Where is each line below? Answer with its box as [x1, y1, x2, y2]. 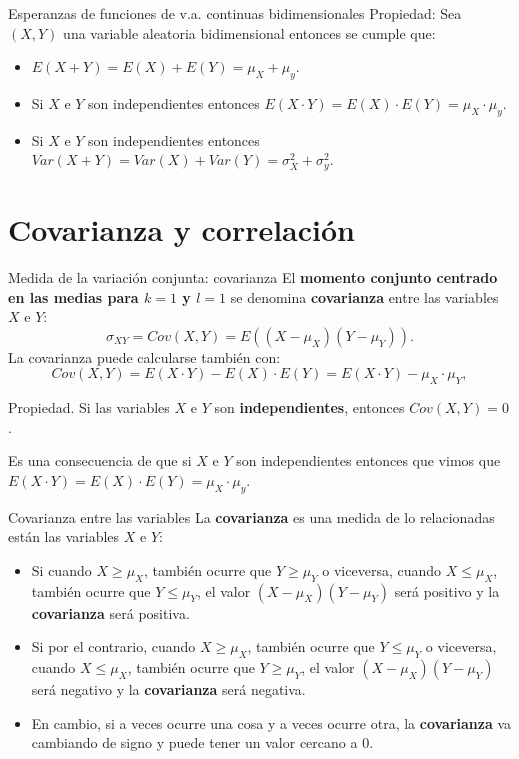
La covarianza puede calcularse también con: [8, 346, 281, 367]
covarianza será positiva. [31, 602, 190, 623]
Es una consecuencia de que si [8, 450, 192, 471]
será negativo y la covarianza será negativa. [31, 679, 306, 700]
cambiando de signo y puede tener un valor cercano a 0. [31, 732, 374, 753]
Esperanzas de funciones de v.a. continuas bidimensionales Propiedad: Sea [8, 3, 462, 23]
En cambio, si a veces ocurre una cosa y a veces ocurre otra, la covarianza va [31, 712, 512, 733]
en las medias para [8, 286, 139, 307]
